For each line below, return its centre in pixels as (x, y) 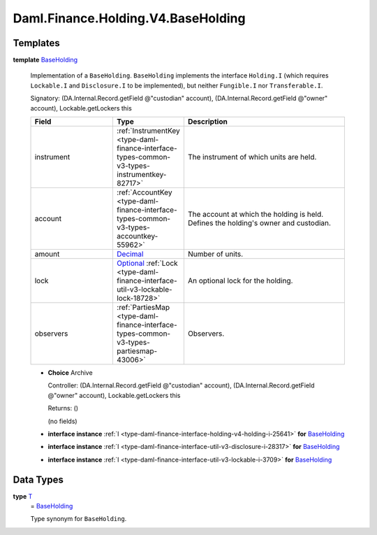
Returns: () (63, 408)
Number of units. (215, 254)
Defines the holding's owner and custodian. (259, 223)
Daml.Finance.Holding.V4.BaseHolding (129, 18)
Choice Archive (71, 373)
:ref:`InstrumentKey (148, 131)
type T (23, 496)
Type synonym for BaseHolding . (79, 519)
